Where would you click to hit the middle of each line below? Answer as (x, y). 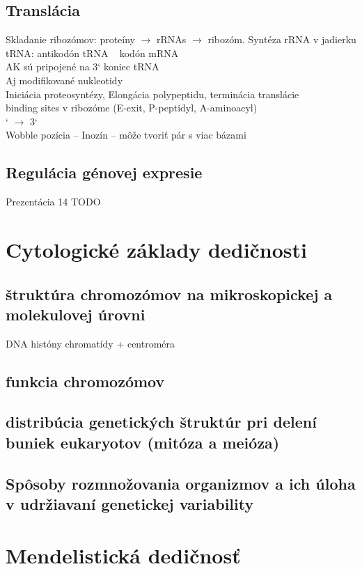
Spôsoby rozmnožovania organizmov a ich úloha (181, 483)
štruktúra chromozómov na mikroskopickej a (169, 294)
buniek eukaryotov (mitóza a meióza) (143, 442)
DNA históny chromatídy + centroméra (90, 343)
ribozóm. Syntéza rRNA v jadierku (282, 39)
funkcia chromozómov (85, 381)
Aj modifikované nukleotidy (64, 80)
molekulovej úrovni (76, 314)
